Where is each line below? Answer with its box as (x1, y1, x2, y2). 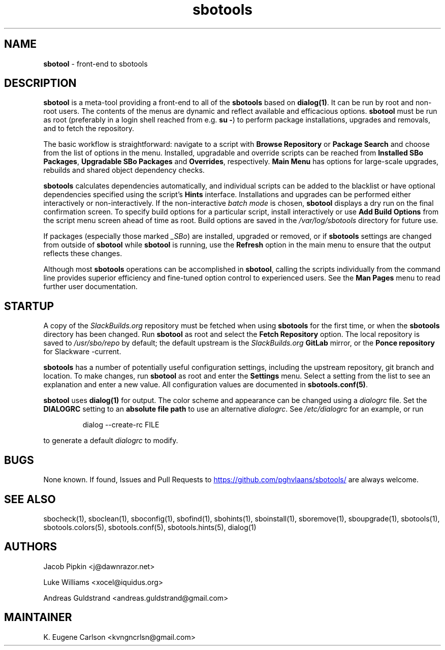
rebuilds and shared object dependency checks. (43, 166, 205, 175)
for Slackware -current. (43, 347, 121, 356)
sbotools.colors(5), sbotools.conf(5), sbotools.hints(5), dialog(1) (43, 522, 257, 532)
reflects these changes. (43, 249, 122, 258)
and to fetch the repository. (43, 124, 134, 133)
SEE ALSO (4, 492, 56, 506)
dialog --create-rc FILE (82, 420, 160, 429)
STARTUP (4, 299, 54, 313)
